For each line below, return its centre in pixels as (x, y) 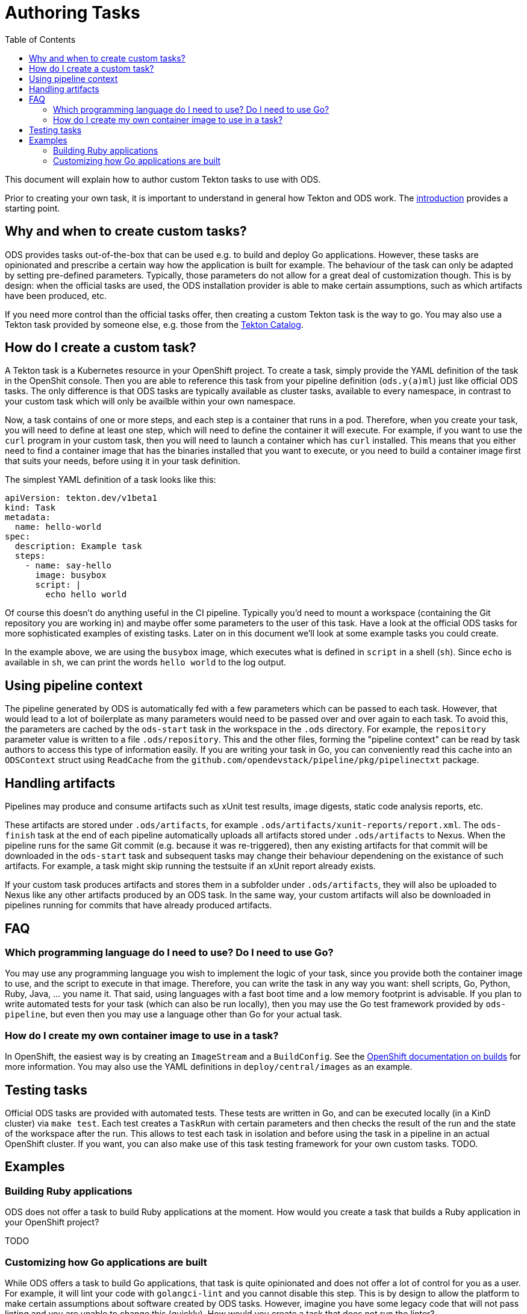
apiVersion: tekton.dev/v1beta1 (81, 498)
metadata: (28, 517)
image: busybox (71, 575)
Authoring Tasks (73, 13)
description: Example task (78, 546)
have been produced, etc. (56, 295)
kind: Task (30, 508)
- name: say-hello (68, 566)
